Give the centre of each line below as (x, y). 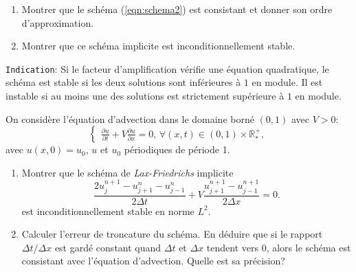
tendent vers (232, 247)
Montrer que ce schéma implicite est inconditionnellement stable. (158, 46)
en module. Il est (287, 82)
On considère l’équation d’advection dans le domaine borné (130, 118)
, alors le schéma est (309, 247)
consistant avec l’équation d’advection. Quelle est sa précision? (153, 261)
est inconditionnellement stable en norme (108, 211)
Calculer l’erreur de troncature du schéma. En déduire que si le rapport (172, 234)
